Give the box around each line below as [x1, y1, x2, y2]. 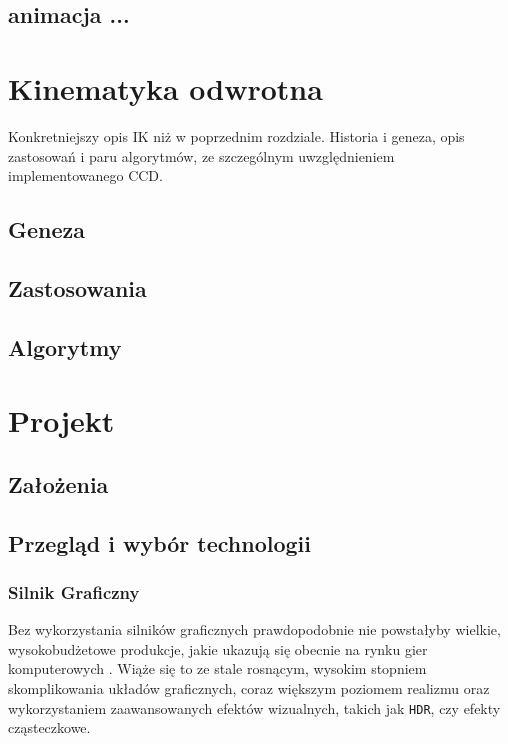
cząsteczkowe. [8, 717, 91, 738]
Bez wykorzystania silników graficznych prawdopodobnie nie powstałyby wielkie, [8, 619, 501, 640]
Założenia [8, 468, 109, 499]
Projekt [8, 400, 115, 441]
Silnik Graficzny [8, 579, 140, 604]
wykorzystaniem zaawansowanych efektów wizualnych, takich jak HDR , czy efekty [8, 697, 501, 718]
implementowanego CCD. [8, 165, 163, 186]
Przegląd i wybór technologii [8, 527, 312, 558]
